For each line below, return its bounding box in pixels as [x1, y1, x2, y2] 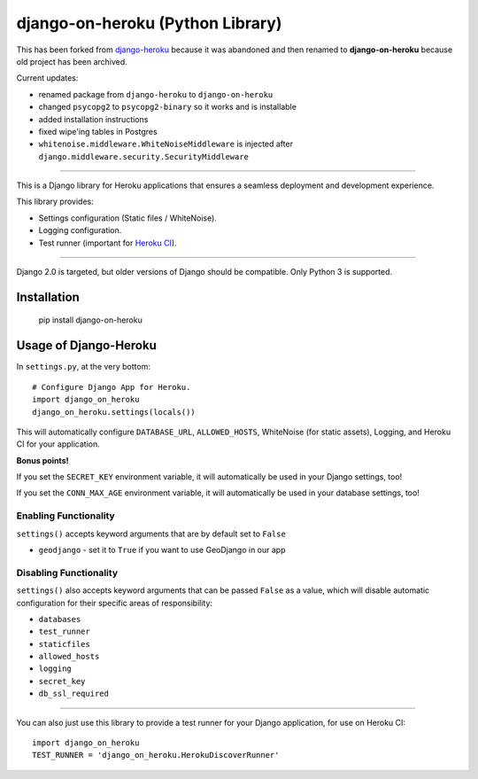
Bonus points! [16, 455, 69, 465]
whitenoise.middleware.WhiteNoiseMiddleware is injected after [38, 138, 294, 150]
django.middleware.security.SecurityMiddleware [38, 152, 250, 161]
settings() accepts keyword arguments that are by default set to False [16, 528, 287, 539]
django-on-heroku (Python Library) [16, 13, 282, 33]
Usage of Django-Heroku [16, 338, 157, 354]
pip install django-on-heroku [38, 315, 143, 325]
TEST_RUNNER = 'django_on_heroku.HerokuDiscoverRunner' [32, 750, 280, 760]
